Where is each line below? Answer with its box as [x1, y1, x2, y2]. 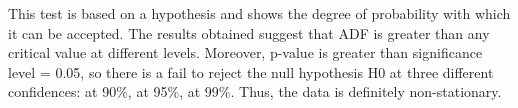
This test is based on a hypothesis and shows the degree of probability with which [8, 3, 511, 23]
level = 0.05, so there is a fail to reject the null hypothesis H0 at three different [8, 61, 494, 82]
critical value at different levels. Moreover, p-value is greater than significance [8, 42, 483, 63]
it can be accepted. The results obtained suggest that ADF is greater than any [8, 22, 490, 43]
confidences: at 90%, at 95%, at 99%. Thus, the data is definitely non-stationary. [8, 81, 502, 102]
